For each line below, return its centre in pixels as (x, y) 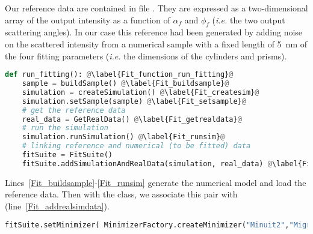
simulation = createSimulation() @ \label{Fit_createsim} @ (141, 92)
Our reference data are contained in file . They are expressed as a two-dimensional (156, 8)
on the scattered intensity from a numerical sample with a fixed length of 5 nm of (156, 43)
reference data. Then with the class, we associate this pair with (121, 194)
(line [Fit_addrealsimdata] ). (57, 205)
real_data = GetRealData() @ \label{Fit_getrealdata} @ (132, 119)
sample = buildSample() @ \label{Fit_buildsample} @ (126, 84)
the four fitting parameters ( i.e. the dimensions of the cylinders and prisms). (146, 55)
